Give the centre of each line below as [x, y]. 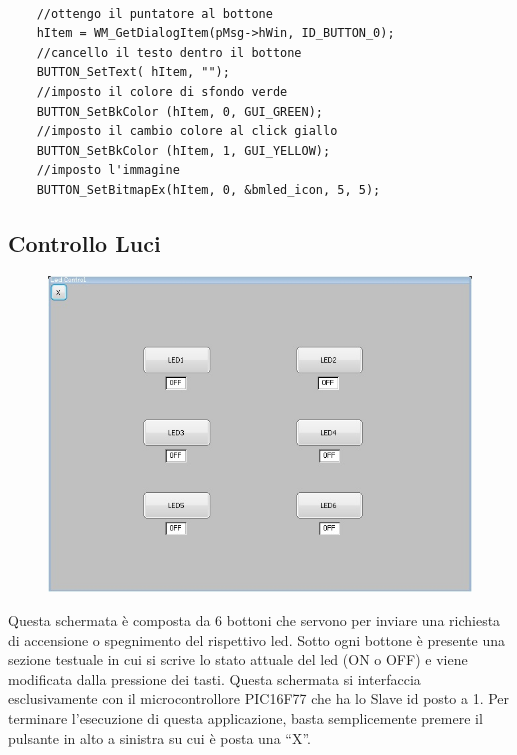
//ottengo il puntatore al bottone [154, 13]
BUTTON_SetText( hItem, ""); [133, 72]
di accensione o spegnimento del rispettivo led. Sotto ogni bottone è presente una [256, 639]
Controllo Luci [84, 242]
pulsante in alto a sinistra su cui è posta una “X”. [159, 737]
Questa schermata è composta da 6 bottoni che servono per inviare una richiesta [254, 620]
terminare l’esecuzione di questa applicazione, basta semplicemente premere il [245, 717]
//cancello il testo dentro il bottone [169, 52]
